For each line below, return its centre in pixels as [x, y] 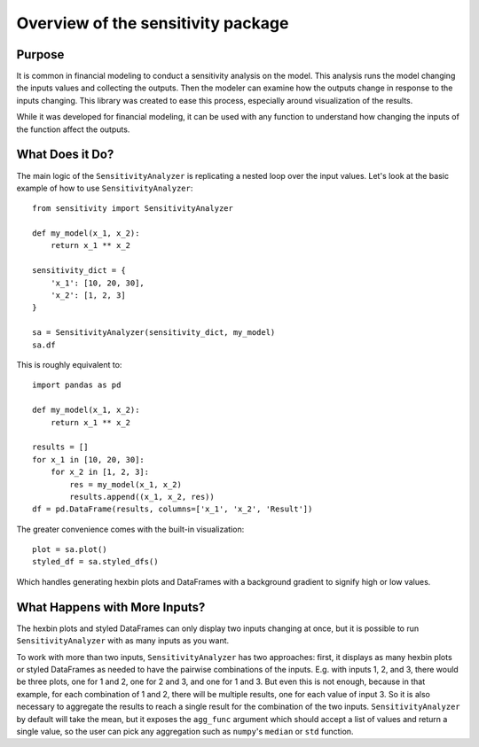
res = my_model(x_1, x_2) [126, 484]
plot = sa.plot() [70, 550]
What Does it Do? [65, 155]
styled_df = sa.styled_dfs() [95, 562]
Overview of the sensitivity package [153, 23]
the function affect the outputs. [73, 129]
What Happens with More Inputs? [111, 607]
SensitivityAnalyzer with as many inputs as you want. [123, 641]
